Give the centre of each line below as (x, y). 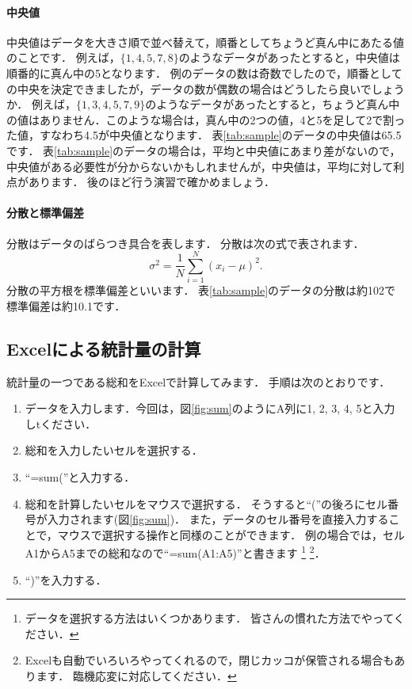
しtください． (61, 423)
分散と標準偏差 (45, 213)
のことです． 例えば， (63, 57)
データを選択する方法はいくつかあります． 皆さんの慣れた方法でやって (209, 618)
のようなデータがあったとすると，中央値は (289, 57)
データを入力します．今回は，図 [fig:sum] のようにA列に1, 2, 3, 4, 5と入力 (210, 408)
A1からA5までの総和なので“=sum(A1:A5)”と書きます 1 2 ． (175, 552)
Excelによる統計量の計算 (104, 348)
